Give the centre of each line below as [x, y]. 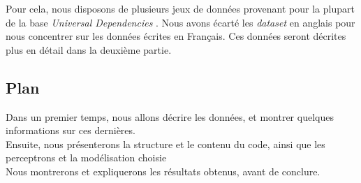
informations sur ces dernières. [71, 130]
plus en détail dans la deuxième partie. [89, 49]
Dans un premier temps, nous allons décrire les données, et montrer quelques [170, 116]
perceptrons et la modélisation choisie [86, 158]
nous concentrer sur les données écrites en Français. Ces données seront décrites [176, 36]
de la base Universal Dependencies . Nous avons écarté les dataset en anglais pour [180, 22]
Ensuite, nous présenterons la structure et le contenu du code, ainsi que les [165, 144]
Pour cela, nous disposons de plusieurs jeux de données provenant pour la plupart [180, 8]
